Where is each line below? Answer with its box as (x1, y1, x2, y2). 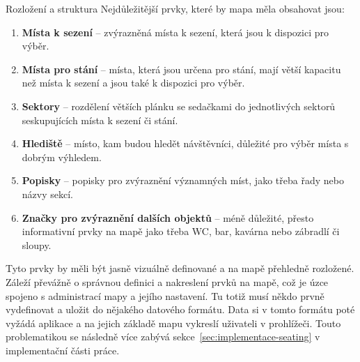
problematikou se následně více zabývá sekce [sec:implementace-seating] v (6, 329, 320, 344)
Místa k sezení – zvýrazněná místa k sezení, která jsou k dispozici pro (22, 24, 329, 39)
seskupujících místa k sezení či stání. (22, 112, 178, 127)
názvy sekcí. (22, 186, 73, 201)
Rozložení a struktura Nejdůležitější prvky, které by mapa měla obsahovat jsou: (6, 1, 345, 15)
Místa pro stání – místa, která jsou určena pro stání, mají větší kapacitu (22, 61, 341, 76)
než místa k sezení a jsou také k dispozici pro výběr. (22, 75, 245, 90)
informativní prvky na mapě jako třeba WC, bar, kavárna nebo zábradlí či (22, 224, 340, 239)
